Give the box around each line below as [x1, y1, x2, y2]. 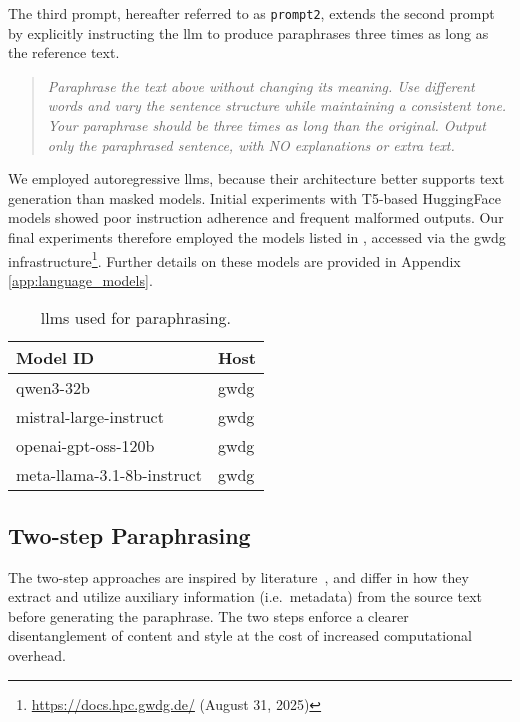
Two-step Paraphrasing [8, 519, 251, 550]
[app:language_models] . [8, 269, 153, 290]
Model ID [16, 346, 95, 370]
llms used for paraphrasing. [40, 306, 232, 330]
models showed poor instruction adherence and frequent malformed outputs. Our [8, 207, 504, 228]
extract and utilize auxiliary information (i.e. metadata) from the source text [8, 586, 482, 607]
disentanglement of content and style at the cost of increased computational [8, 625, 472, 646]
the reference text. [8, 42, 120, 63]
